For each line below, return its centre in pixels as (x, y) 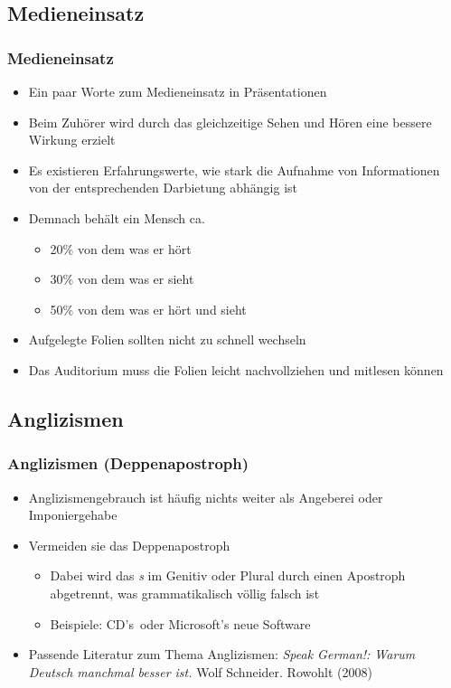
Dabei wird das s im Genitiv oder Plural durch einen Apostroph (228, 575)
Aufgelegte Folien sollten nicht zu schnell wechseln (167, 339)
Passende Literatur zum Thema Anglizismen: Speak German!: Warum (222, 654)
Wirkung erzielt (72, 140)
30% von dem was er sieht (122, 279)
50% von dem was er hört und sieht (148, 309)
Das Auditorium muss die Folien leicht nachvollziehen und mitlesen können (236, 369)
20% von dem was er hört (121, 248)
